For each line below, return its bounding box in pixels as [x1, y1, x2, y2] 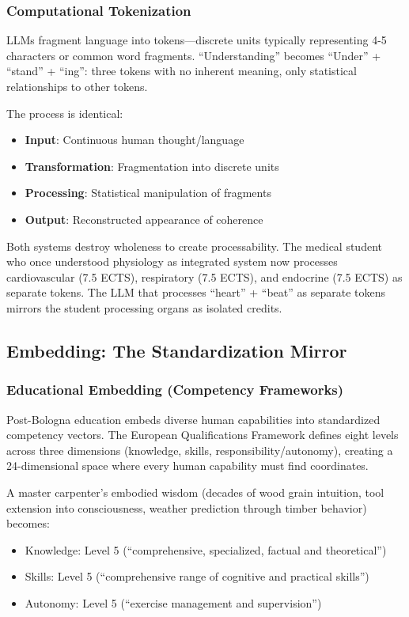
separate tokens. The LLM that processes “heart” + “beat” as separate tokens [6, 284, 386, 301]
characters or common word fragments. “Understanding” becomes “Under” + [6, 47, 381, 63]
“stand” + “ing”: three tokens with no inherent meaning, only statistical [6, 62, 357, 79]
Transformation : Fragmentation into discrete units [25, 157, 279, 174]
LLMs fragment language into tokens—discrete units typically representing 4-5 [6, 32, 387, 48]
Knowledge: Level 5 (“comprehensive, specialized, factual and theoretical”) [25, 541, 387, 558]
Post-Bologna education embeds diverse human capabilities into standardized [6, 411, 381, 427]
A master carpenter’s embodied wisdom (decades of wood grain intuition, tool [6, 483, 384, 500]
